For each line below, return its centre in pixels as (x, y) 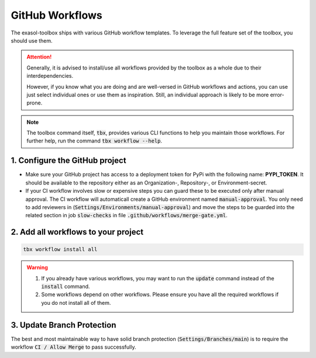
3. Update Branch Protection (63, 325)
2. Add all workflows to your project (77, 232)
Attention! (39, 57)
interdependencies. (50, 76)
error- (277, 95)
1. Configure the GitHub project (68, 161)
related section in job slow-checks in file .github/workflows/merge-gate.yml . (126, 216)
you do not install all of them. (76, 303)
